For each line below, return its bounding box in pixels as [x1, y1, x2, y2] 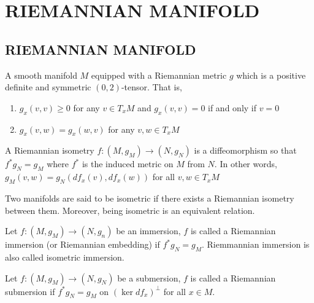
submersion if [5, 285, 55, 297]
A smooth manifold [5, 68, 77, 81]
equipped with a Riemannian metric [91, 68, 227, 81]
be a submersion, [117, 271, 181, 284]
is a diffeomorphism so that [194, 144, 297, 157]
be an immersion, [116, 224, 181, 237]
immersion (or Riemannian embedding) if [5, 238, 160, 251]
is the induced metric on [82, 157, 174, 170]
